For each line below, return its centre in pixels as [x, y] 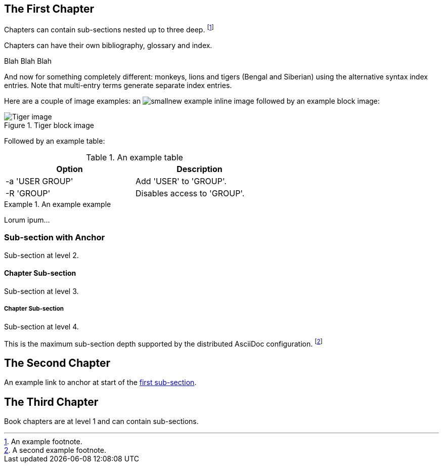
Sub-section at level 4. [41, 326]
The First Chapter [49, 9]
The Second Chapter [57, 363]
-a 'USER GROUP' [39, 181]
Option [70, 169]
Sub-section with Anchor [55, 238]
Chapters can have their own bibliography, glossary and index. [108, 46]
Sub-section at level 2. [41, 255]
